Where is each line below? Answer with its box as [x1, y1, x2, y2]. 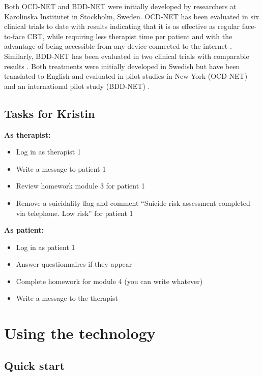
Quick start [4, 357, 65, 373]
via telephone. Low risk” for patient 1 [16, 207, 133, 218]
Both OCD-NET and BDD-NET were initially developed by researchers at [4, 1, 237, 11]
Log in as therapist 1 [16, 146, 81, 157]
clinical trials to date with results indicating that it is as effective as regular [4, 21, 240, 32]
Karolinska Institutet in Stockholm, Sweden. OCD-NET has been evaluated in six [4, 11, 259, 21]
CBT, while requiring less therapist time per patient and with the [27, 30, 232, 41]
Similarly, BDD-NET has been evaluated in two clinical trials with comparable [4, 50, 249, 61]
